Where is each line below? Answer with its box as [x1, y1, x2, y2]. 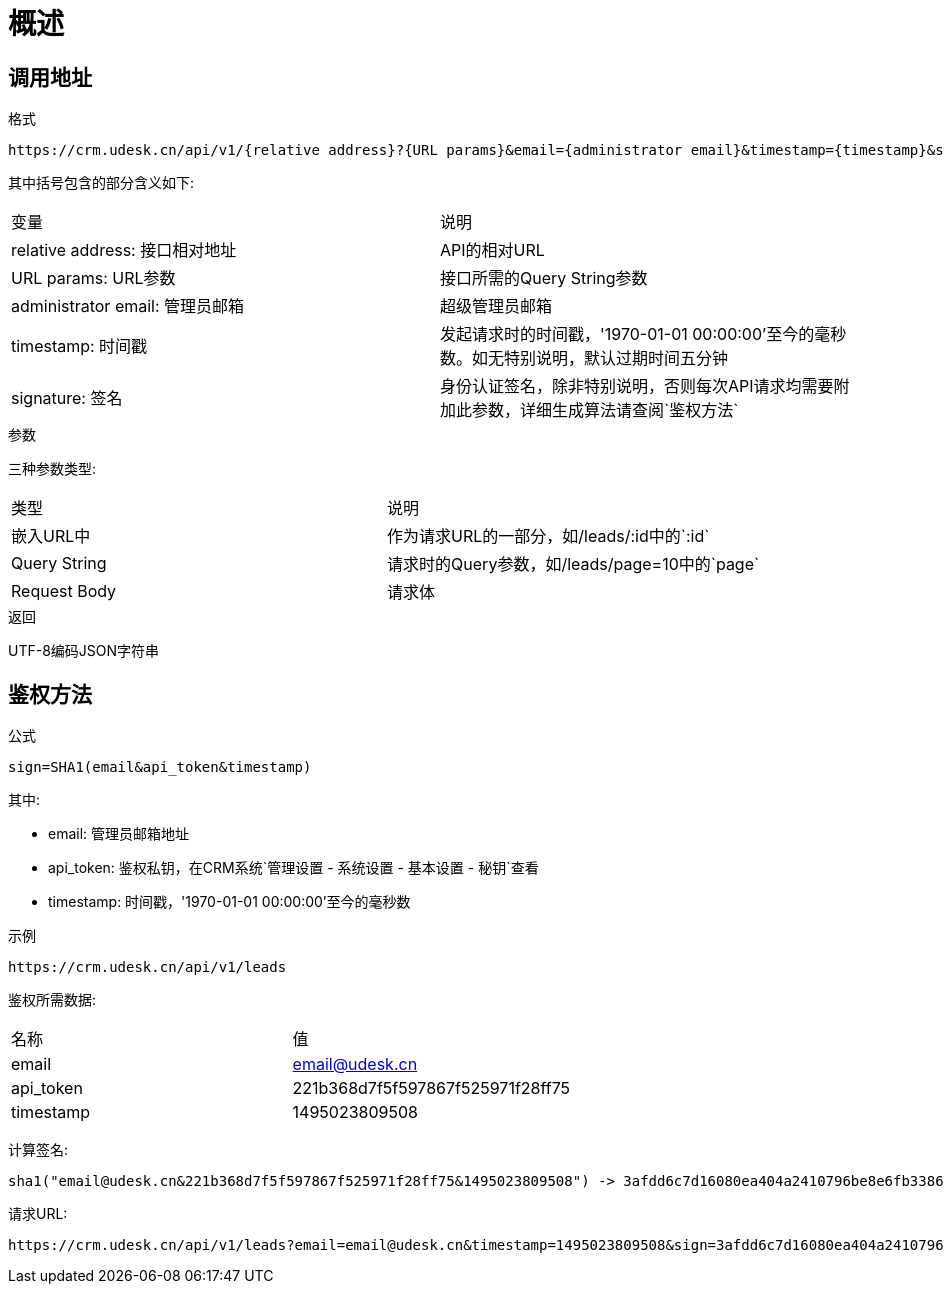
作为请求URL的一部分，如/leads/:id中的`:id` [387, 526, 710, 547]
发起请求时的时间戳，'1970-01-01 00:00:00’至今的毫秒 [440, 324, 847, 345]
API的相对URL [440, 240, 545, 261]
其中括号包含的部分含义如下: [8, 174, 195, 192]
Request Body [11, 581, 117, 602]
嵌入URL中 [11, 526, 91, 547]
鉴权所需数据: [8, 991, 97, 1009]
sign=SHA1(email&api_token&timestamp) [8, 759, 312, 776]
